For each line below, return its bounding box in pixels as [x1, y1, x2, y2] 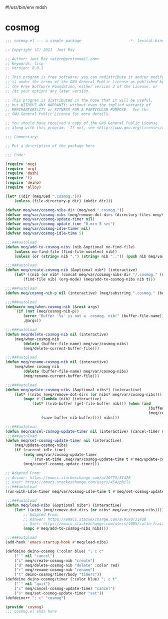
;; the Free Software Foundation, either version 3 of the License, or [5, 84, 157, 89]
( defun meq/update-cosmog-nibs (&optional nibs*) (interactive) [5, 387, 142, 392]
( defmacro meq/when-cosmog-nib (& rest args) [5, 304, 99, 309]
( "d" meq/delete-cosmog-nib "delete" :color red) [14, 563, 120, 568]
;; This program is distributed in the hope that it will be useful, [5, 98, 153, 103]
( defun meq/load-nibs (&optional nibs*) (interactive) [5, 503, 122, 508]
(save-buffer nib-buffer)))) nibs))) [40, 415, 120, 420]
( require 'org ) [5, 166, 37, 171]
